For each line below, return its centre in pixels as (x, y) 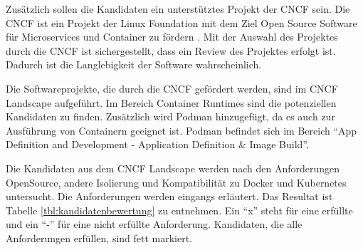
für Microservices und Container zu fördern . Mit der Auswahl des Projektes (172, 37)
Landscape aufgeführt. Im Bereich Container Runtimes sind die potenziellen (171, 102)
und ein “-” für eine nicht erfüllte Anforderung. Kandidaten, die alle (154, 224)
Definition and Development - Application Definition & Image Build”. (157, 144)
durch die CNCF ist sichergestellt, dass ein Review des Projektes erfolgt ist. (171, 50)
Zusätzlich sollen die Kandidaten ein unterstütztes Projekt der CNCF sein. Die (178, 9)
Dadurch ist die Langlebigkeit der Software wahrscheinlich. (134, 64)
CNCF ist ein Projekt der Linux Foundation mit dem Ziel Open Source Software (181, 22)
